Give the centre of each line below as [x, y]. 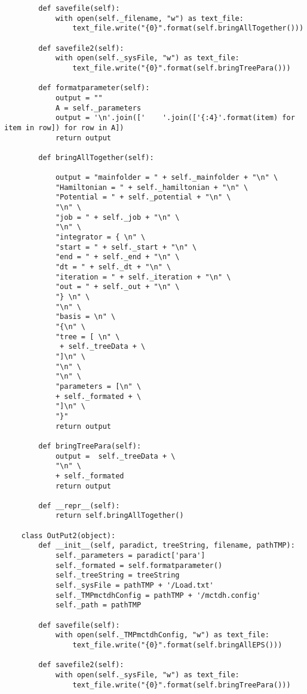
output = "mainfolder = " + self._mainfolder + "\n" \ [167, 178]
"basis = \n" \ [85, 317]
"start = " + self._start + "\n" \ [126, 247]
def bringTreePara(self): [90, 446]
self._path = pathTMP [98, 605]
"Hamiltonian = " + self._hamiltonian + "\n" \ [152, 187]
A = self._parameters [98, 108]
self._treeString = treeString [117, 575]
